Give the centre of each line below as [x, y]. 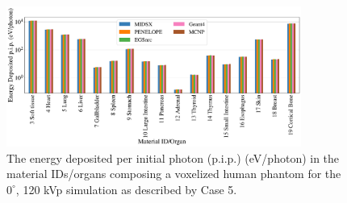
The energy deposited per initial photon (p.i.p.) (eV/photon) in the [173, 157]
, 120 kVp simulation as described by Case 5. [126, 189]
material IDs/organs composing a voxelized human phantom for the [174, 174]
